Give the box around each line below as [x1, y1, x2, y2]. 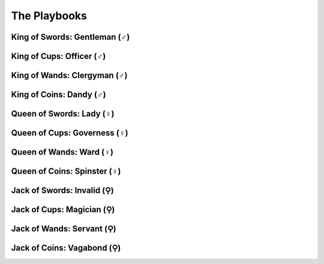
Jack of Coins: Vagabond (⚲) [11, 243, 121, 253]
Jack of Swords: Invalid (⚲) [11, 185, 114, 195]
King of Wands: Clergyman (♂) [11, 70, 128, 81]
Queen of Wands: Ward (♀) [11, 147, 114, 158]
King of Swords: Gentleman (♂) [11, 32, 130, 42]
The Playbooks [11, 9, 87, 22]
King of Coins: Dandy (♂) [11, 90, 106, 100]
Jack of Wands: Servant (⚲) [11, 224, 116, 234]
